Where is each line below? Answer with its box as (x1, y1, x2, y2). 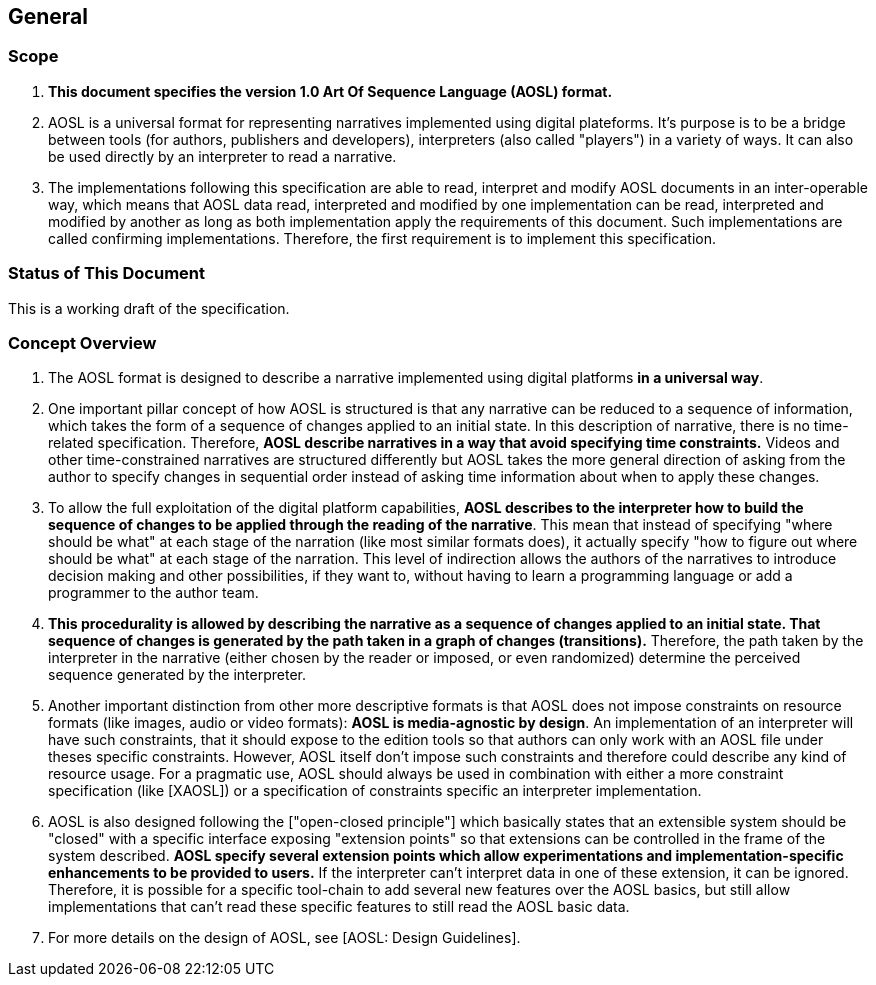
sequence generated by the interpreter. (48, 666, 306, 684)
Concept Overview (8, 332, 157, 353)
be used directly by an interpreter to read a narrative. (48, 147, 397, 165)
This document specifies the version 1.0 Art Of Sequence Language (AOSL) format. (48, 82, 613, 100)
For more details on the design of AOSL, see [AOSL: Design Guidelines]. (48, 929, 521, 947)
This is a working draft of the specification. (8, 299, 290, 317)
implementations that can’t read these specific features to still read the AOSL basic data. (48, 898, 630, 916)
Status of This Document (8, 263, 205, 284)
